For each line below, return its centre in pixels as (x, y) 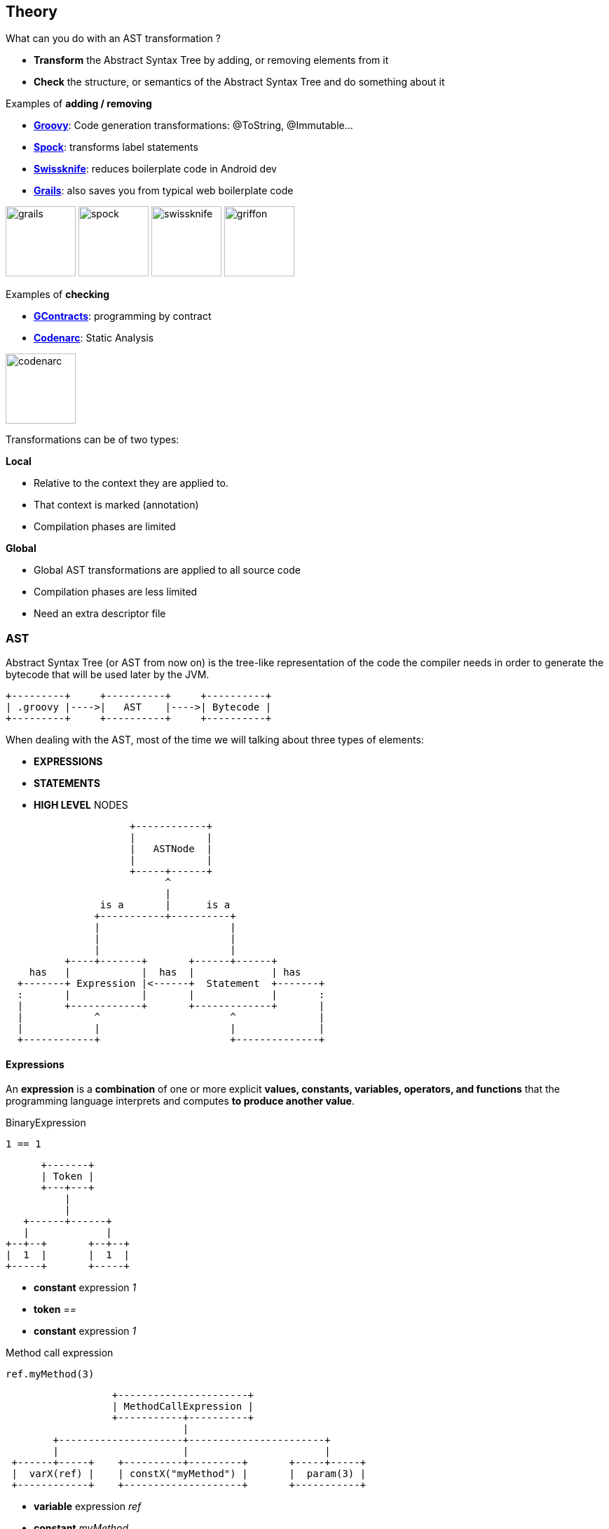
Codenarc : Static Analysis (94, 338)
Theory (32, 12)
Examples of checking (58, 295)
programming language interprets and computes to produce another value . (180, 1101)
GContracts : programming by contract (123, 316)
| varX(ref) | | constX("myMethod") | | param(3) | (189, 1474)
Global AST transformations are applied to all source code (167, 570)
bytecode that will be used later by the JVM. (108, 675)
